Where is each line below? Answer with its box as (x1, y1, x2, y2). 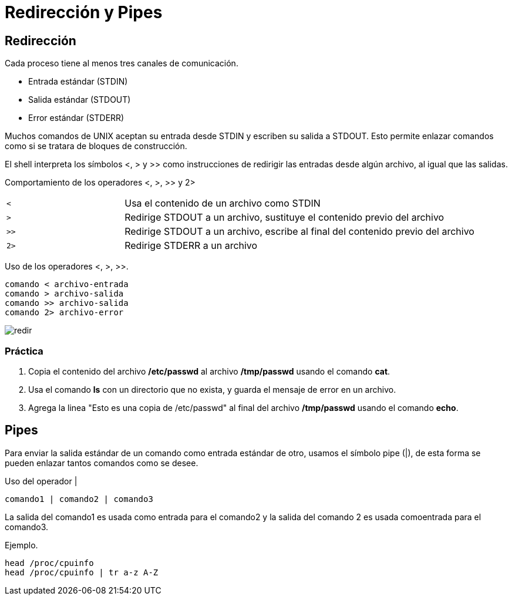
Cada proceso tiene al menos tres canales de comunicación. (5, 58, 238, 69)
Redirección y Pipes (5, 2, 163, 22)
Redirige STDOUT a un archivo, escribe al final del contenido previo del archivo (124, 225, 474, 238)
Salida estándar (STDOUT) (28, 95, 131, 105)
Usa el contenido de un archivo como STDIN (124, 197, 321, 210)
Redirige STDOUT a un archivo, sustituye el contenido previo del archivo (124, 211, 444, 224)
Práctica (5, 345, 43, 357)
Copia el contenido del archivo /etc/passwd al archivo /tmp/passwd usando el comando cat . (28, 366, 390, 376)
